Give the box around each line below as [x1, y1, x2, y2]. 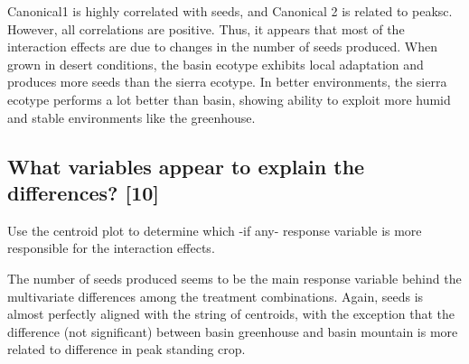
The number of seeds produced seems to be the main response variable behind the [7, 268, 462, 287]
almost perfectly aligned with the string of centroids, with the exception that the [7, 304, 455, 323]
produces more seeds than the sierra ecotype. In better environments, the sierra [7, 72, 447, 91]
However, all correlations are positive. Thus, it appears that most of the [7, 19, 405, 38]
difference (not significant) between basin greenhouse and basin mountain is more [7, 322, 458, 341]
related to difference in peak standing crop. [7, 340, 246, 359]
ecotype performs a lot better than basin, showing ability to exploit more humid [7, 89, 451, 108]
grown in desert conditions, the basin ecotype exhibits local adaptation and [7, 54, 424, 73]
